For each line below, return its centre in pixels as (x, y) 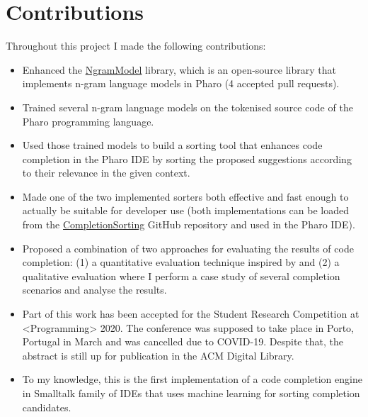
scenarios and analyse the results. (94, 290)
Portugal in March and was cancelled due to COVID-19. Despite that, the (183, 341)
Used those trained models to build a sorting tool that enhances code (172, 145)
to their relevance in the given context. (106, 173)
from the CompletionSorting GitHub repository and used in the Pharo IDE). (189, 224)
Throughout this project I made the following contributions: (136, 46)
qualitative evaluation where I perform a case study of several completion (181, 276)
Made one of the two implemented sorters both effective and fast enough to (185, 196)
